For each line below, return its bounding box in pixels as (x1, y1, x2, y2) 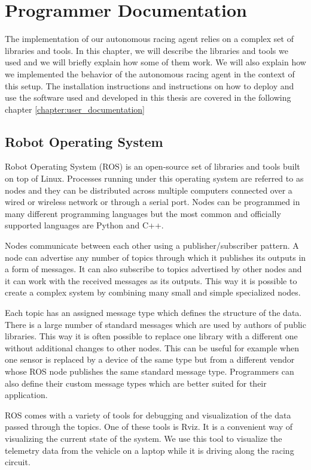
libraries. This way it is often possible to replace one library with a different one (5, 330, 298, 342)
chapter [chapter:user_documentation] (5, 103, 145, 115)
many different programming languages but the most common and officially (5, 207, 281, 219)
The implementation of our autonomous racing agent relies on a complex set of (5, 32, 294, 45)
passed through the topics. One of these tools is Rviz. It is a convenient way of (5, 420, 292, 433)
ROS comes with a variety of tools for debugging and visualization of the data (5, 408, 291, 421)
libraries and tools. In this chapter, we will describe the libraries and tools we (5, 44, 288, 56)
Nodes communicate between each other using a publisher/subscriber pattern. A (5, 239, 299, 252)
